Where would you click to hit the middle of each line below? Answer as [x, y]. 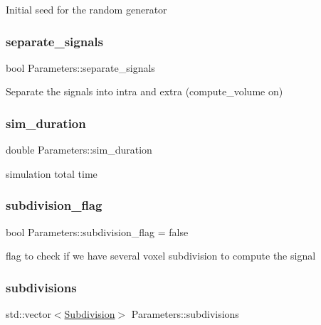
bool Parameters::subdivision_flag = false [97, 231]
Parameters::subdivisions [185, 314]
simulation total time [52, 173]
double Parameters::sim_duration [79, 150]
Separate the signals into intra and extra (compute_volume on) [144, 91]
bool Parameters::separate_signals [80, 67]
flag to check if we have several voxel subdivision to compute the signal [161, 256]
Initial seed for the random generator [86, 9]
